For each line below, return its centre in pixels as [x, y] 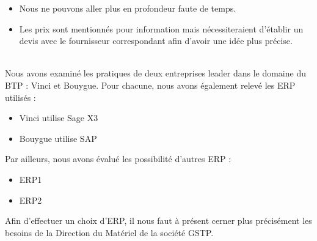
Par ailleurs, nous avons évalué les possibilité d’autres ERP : [118, 159]
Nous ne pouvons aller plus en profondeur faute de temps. [128, 8]
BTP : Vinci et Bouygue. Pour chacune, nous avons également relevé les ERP [150, 85]
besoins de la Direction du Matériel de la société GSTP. [109, 232]
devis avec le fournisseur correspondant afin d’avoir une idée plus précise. [156, 41]
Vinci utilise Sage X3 [59, 118]
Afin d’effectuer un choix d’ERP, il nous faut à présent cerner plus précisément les [158, 221]
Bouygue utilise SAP [58, 138]
